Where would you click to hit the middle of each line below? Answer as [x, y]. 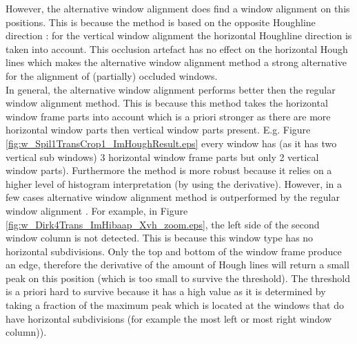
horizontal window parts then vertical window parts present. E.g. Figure [158, 130]
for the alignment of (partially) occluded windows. [112, 75]
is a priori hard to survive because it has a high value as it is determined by [166, 291]
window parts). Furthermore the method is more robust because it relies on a [169, 170]
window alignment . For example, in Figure [97, 210]
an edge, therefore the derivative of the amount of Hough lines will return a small [177, 265]
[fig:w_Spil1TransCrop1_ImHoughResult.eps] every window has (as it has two [171, 143]
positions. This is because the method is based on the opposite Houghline [161, 22]
